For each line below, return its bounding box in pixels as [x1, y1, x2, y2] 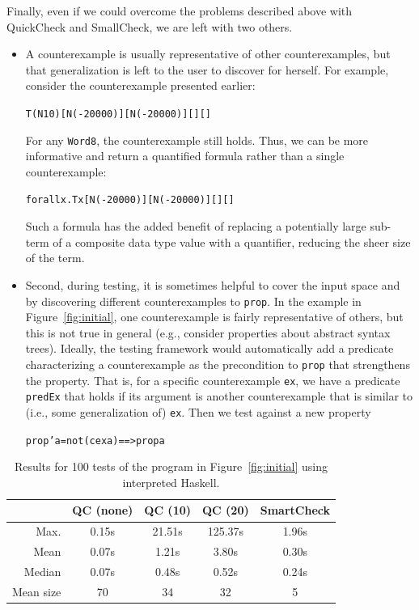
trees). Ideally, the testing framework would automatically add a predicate [25, 340, 394, 357]
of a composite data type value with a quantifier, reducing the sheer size [53, 233, 411, 250]
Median [23, 562, 61, 579]
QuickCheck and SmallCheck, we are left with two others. [6, 18, 293, 35]
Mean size [12, 582, 61, 599]
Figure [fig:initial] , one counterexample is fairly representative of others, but [25, 308, 404, 325]
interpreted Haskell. [122, 473, 220, 490]
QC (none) [72, 502, 133, 519]
